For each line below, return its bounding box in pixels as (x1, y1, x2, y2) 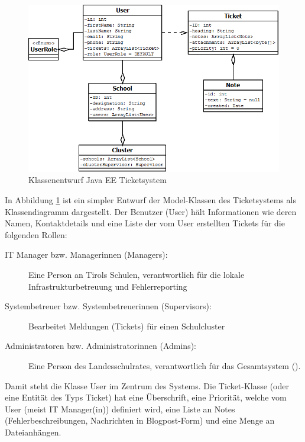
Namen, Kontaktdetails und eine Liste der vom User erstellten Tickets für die (5, 217, 285, 229)
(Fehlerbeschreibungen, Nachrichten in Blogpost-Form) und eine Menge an (5, 414, 275, 427)
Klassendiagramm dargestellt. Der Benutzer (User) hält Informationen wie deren (5, 205, 297, 217)
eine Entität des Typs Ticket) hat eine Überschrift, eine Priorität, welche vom (5, 391, 287, 403)
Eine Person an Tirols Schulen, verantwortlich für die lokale (28, 268, 245, 280)
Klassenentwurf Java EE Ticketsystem (28, 174, 167, 186)
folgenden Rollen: (5, 228, 67, 241)
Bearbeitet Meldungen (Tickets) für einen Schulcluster (28, 319, 225, 332)
